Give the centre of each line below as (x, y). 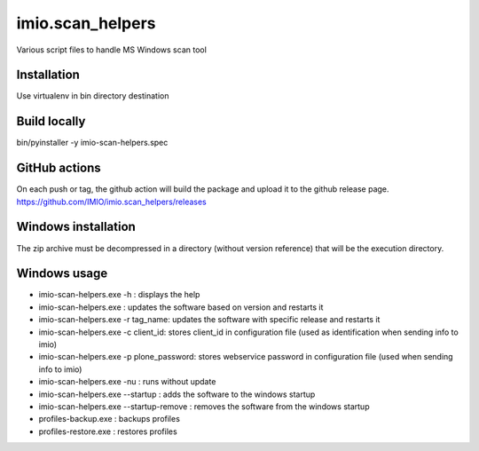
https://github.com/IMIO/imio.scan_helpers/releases (112, 202)
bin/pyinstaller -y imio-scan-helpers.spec (92, 143)
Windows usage (62, 274)
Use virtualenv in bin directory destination (93, 96)
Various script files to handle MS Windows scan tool (112, 50)
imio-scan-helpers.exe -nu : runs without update (127, 382)
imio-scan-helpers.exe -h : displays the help (119, 295)
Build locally (51, 121)
